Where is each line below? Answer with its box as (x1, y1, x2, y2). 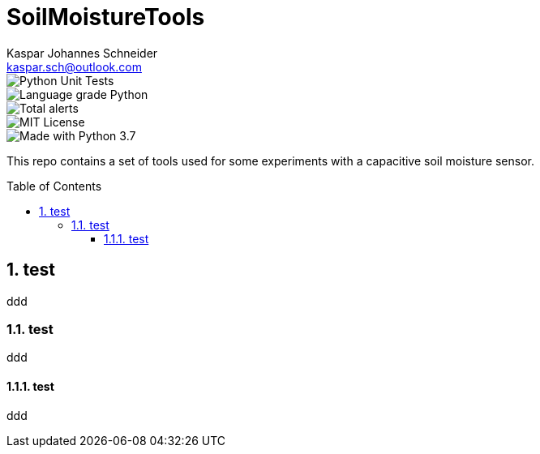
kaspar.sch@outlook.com (6, 59, 142, 74)
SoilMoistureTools (6, 3, 205, 31)
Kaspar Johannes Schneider (6, 45, 158, 60)
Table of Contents (6, 178, 102, 193)
